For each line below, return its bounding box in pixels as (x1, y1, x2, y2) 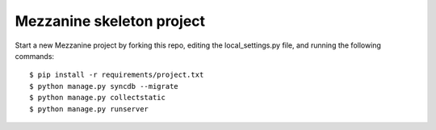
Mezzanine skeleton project (15, 12, 206, 30)
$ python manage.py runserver (29, 104, 149, 113)
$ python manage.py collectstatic (29, 93, 166, 103)
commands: (15, 51, 55, 61)
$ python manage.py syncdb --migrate (29, 82, 179, 90)
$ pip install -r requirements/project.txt (29, 70, 204, 80)
